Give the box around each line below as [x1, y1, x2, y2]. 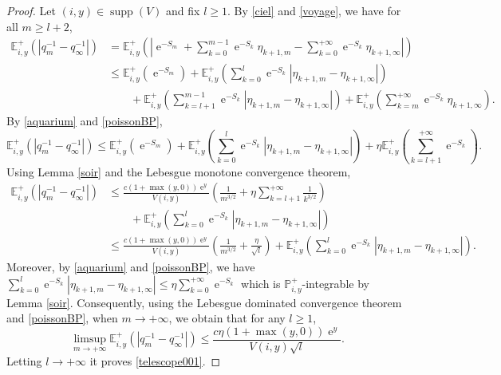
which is [241, 274, 281, 291]
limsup [73, 334, 106, 345]
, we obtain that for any [168, 310, 286, 326]
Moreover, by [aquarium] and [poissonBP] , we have [6, 258, 255, 274]
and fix [166, 2, 200, 18]
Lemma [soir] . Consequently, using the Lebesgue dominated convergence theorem [6, 294, 402, 310]
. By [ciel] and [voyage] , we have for [227, 2, 401, 18]
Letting [6, 353, 42, 369]
